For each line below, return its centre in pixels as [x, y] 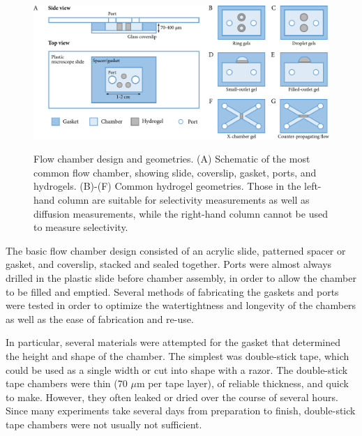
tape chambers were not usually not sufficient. [104, 424]
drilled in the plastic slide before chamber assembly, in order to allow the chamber [181, 278]
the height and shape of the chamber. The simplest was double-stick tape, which [178, 356]
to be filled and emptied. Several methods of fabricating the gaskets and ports [172, 291]
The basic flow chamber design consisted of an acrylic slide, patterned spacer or [176, 250]
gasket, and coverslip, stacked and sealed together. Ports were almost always [169, 264]
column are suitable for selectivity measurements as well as [184, 200]
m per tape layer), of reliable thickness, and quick [242, 383]
